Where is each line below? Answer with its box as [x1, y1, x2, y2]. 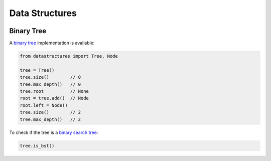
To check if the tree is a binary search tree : [9, 129, 98, 135]
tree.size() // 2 [20, 109, 81, 115]
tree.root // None [20, 88, 89, 94]
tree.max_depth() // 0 [20, 81, 81, 87]
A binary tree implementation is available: [9, 40, 95, 46]
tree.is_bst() [20, 143, 55, 148]
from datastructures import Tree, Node [20, 53, 118, 59]
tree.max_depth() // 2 [20, 116, 81, 122]
